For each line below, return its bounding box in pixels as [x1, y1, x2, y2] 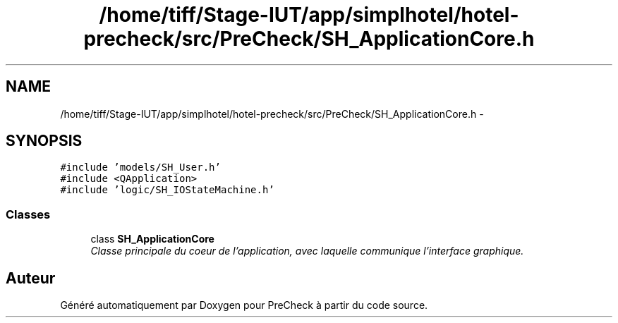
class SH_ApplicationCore [90, 233, 214, 245]
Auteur [6, 269, 56, 287]
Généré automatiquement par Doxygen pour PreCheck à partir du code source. [60, 299, 428, 312]
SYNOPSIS [6, 132, 83, 150]
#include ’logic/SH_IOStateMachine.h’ [60, 184, 274, 196]
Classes [6, 207, 51, 221]
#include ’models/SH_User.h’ [60, 161, 221, 173]
